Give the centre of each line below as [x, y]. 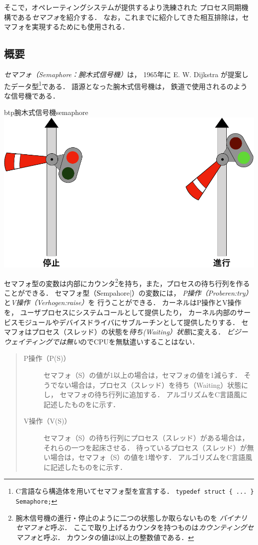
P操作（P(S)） [47, 358]
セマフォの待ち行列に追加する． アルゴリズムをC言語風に [154, 394]
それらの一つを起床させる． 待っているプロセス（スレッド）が [145, 447]
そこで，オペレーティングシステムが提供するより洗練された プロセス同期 [123, 7]
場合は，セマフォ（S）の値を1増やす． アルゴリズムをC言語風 [151, 457]
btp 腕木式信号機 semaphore [46, 112]
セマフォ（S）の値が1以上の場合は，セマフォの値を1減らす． [142, 375]
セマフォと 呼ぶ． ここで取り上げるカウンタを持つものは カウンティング [131, 527]
